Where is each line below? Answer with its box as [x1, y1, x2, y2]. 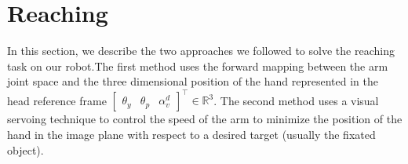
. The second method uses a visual [213, 92, 379, 108]
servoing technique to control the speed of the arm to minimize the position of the [7, 111, 403, 127]
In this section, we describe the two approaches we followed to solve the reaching [7, 42, 395, 59]
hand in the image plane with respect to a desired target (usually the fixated [7, 126, 376, 142]
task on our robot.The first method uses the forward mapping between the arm [7, 57, 388, 74]
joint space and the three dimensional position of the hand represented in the [7, 73, 378, 89]
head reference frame [7, 92, 107, 108]
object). [7, 141, 44, 158]
